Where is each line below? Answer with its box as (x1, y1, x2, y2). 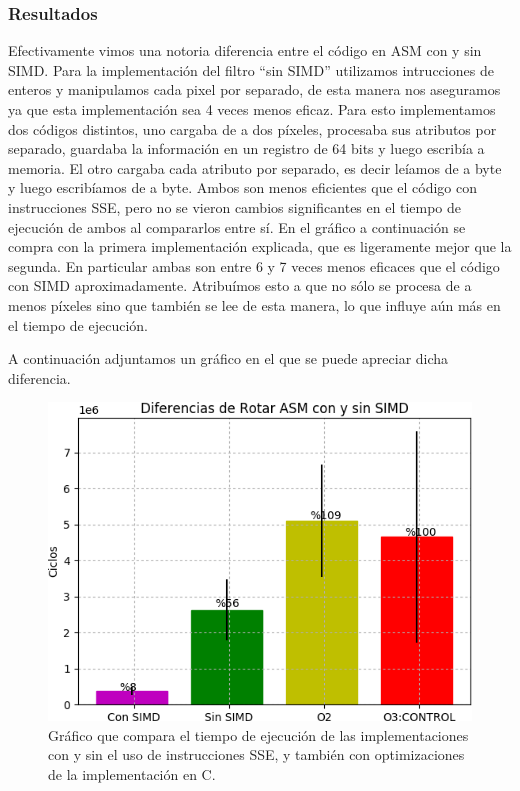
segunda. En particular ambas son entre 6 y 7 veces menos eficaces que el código (8, 255, 500, 276)
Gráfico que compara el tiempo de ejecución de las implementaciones (48, 724, 469, 745)
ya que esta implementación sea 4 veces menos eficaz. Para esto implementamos (8, 99, 496, 119)
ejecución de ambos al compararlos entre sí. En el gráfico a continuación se (8, 216, 466, 237)
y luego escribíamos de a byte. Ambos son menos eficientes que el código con (8, 177, 478, 198)
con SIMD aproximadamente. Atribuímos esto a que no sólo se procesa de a (8, 275, 472, 296)
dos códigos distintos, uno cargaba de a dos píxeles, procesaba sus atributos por (8, 118, 497, 139)
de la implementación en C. (48, 763, 216, 784)
